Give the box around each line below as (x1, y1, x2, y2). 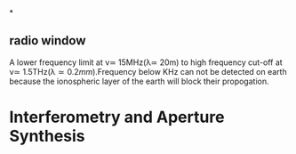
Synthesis (9, 126, 86, 146)
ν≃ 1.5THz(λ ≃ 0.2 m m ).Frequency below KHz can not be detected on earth (9, 66, 287, 77)
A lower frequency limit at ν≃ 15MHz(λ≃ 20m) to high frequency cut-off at (9, 57, 283, 68)
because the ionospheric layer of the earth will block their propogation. (9, 76, 269, 86)
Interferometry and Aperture (9, 107, 225, 127)
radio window (9, 33, 86, 48)
